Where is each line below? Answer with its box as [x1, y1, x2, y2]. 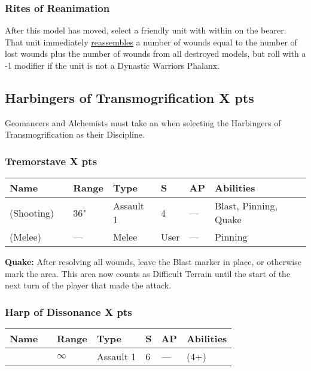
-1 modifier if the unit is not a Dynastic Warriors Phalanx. [5, 59, 219, 71]
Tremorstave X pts [5, 153, 97, 168]
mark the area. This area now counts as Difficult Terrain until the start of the [5, 267, 291, 279]
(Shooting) [10, 205, 54, 220]
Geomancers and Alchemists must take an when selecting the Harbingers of [5, 116, 281, 129]
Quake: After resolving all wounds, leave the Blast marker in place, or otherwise [5, 256, 301, 268]
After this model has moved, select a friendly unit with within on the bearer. [5, 24, 286, 37]
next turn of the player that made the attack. [5, 279, 172, 291]
